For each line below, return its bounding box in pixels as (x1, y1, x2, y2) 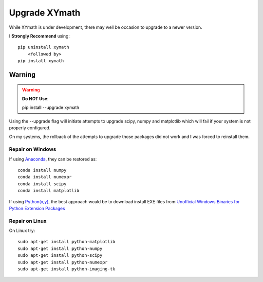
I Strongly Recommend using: (9, 33, 70, 39)
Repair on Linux (9, 217, 47, 224)
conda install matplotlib (18, 188, 80, 194)
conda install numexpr (18, 174, 72, 180)
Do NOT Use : (22, 95, 49, 102)
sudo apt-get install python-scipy (18, 253, 103, 258)
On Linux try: (9, 228, 35, 233)
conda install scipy (18, 181, 67, 187)
